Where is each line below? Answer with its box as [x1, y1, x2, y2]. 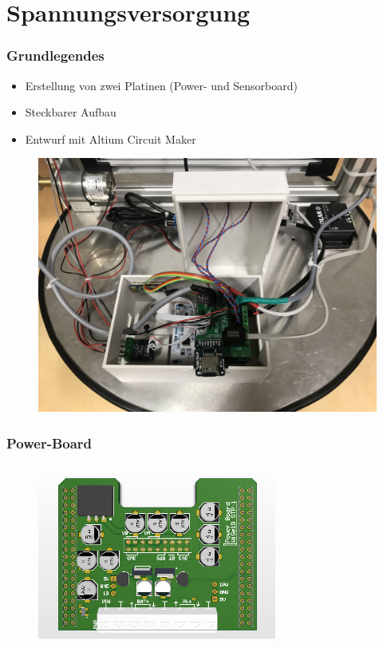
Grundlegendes [6, 45, 105, 65]
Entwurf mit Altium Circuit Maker [25, 130, 196, 147]
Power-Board [6, 433, 93, 452]
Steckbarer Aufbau [25, 104, 116, 121]
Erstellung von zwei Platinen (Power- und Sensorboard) [25, 77, 298, 93]
